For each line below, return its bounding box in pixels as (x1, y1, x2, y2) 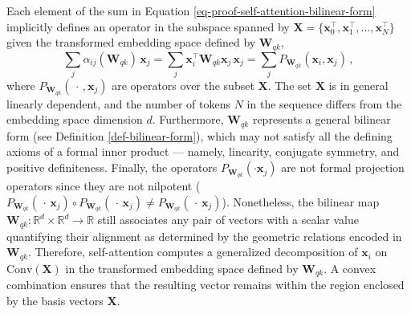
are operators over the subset (112, 76, 254, 93)
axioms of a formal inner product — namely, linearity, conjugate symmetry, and (6, 143, 400, 160)
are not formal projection (281, 159, 405, 176)
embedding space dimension (6, 111, 143, 128)
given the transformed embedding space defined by (6, 34, 256, 51)
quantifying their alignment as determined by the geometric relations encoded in (6, 227, 402, 244)
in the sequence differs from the (246, 95, 402, 112)
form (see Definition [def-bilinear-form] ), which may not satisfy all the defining (6, 127, 393, 144)
